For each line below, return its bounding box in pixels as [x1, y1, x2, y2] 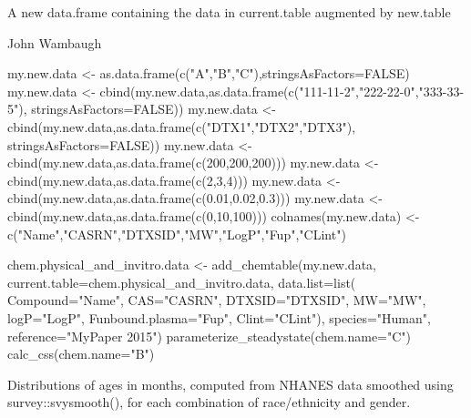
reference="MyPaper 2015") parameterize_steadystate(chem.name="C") [7, 326, 412, 345]
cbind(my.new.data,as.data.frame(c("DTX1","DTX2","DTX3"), [7, 117, 356, 136]
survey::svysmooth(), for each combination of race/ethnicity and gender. [7, 393, 411, 412]
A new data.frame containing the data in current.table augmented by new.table [7, 3, 451, 21]
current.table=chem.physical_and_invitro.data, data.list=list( [7, 272, 356, 291]
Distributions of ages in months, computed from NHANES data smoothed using [7, 374, 454, 393]
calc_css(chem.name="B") [7, 344, 155, 363]
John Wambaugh [7, 33, 102, 52]
